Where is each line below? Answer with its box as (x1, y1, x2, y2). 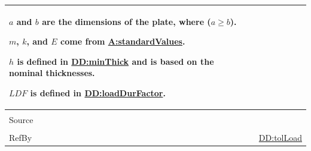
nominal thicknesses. (9, 67, 95, 79)
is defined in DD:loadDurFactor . (30, 86, 166, 99)
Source (9, 113, 33, 125)
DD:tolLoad (258, 131, 302, 144)
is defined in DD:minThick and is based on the (17, 55, 214, 67)
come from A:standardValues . (60, 35, 185, 48)
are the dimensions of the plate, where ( (42, 15, 211, 27)
